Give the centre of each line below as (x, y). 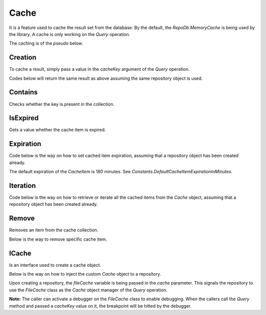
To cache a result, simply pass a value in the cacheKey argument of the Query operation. (99, 69)
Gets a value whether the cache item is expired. (57, 130)
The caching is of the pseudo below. (46, 43)
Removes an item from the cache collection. (54, 230)
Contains (23, 92)
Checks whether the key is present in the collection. (62, 104)
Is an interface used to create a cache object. (55, 265)
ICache (20, 253)
